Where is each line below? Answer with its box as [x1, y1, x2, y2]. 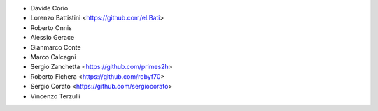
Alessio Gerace [30, 34, 75, 42]
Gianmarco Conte [30, 43, 81, 52]
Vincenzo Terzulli [30, 91, 80, 101]
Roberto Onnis [30, 23, 73, 31]
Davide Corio [30, 4, 69, 12]
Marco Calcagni [30, 52, 76, 61]
